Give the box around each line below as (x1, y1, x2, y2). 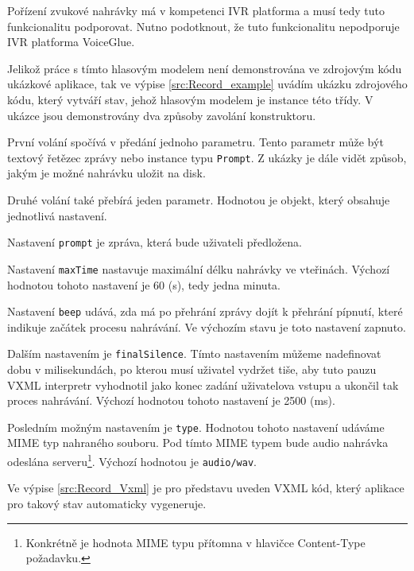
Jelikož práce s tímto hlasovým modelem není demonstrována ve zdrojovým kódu (7, 60, 402, 76)
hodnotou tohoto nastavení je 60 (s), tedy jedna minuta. (7, 276, 281, 293)
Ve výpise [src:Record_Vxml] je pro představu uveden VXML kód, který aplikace (7, 480, 404, 496)
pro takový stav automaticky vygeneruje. (7, 495, 207, 511)
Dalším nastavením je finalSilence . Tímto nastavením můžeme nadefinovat (7, 345, 381, 362)
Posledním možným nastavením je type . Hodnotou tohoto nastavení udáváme (7, 418, 385, 435)
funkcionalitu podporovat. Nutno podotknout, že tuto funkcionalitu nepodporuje (7, 17, 400, 34)
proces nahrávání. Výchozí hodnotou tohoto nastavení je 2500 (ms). (7, 392, 335, 409)
